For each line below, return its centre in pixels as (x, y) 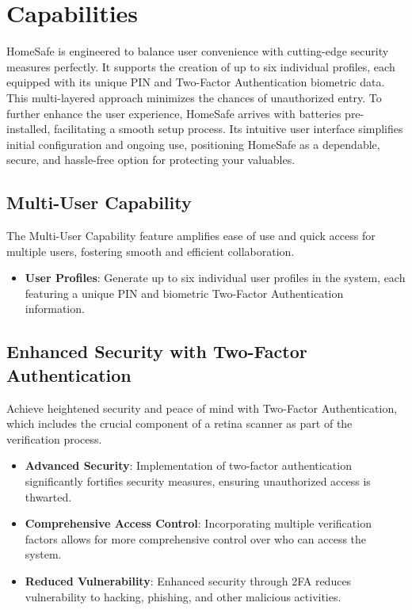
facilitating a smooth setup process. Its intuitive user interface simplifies (228, 129)
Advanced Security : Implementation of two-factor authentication (188, 465)
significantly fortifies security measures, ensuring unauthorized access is (198, 481)
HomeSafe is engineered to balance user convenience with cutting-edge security (198, 51)
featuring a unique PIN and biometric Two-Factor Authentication (184, 293)
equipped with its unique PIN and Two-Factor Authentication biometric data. (196, 82)
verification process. (54, 438)
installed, (29, 129)
